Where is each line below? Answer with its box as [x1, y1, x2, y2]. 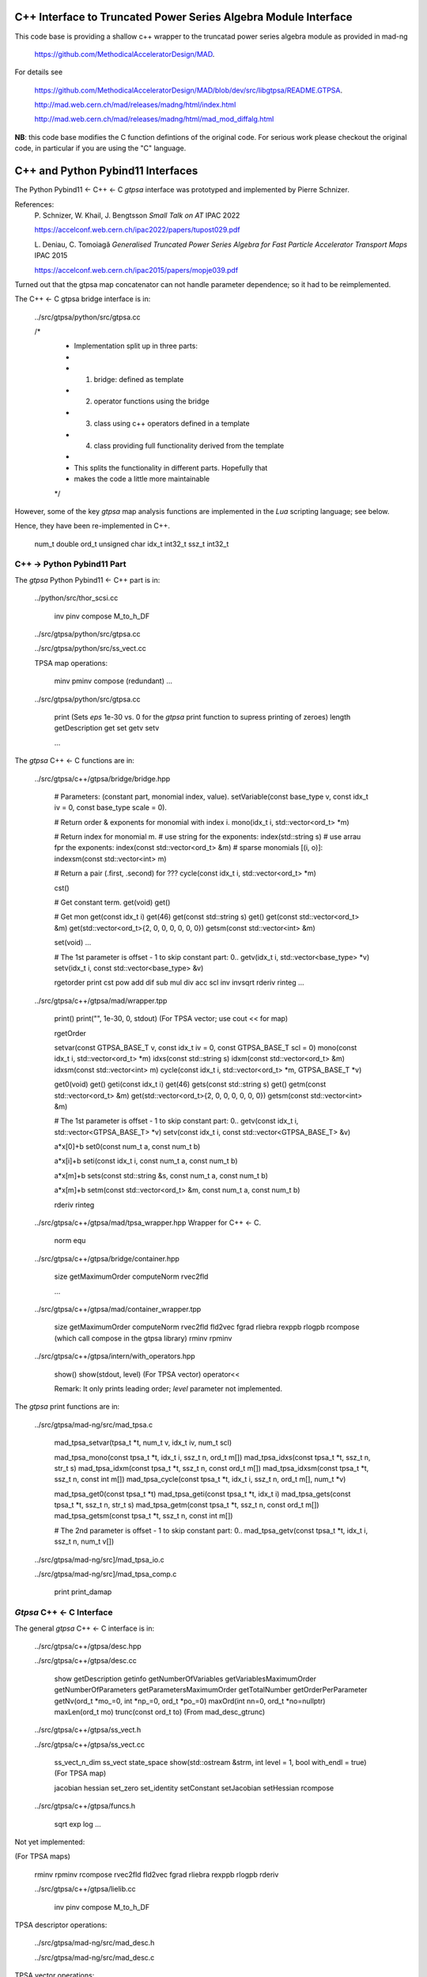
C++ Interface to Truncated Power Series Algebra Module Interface [14, 10, 353, 24]
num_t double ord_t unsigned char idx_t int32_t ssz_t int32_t [34, 539, 229, 549]
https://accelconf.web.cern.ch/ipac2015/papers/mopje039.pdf [34, 265, 239, 274]
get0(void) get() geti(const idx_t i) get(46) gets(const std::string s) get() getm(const [54, 1079, 327, 1089]
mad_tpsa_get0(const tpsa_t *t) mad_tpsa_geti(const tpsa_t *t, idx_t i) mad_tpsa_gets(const [54, 1489, 351, 1499]
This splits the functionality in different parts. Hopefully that [74, 463, 268, 472]
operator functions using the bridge [93, 396, 210, 406]
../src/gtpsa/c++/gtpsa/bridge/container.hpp [34, 1253, 179, 1263]
